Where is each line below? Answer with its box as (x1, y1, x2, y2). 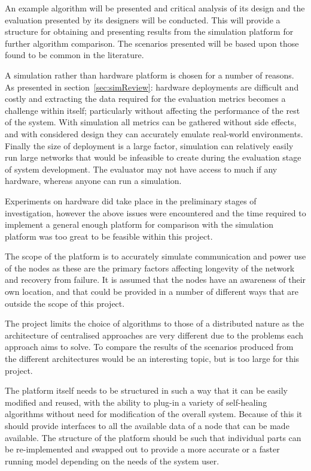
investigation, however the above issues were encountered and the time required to (5, 206, 306, 219)
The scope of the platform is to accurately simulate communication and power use (5, 250, 306, 262)
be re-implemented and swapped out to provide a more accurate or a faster (5, 443, 280, 455)
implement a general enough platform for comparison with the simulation (5, 218, 274, 231)
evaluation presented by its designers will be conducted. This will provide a (5, 13, 280, 26)
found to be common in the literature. (5, 49, 144, 61)
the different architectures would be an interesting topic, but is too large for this (5, 352, 300, 365)
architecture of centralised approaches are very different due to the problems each (5, 328, 304, 341)
